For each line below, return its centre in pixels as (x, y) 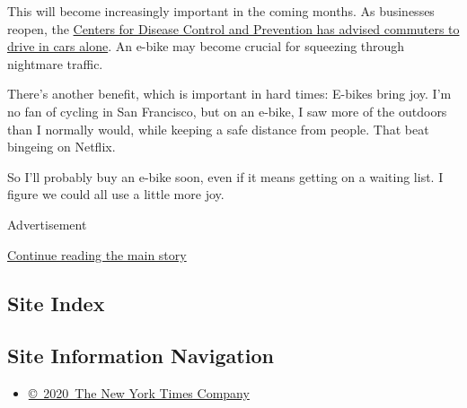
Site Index (56, 303)
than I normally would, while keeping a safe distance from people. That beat (218, 129)
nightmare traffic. (55, 63)
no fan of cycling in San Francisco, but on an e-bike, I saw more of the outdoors (227, 111)
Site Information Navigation (141, 356)
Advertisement (47, 224)
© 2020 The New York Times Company (139, 393)
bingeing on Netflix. (62, 147)
